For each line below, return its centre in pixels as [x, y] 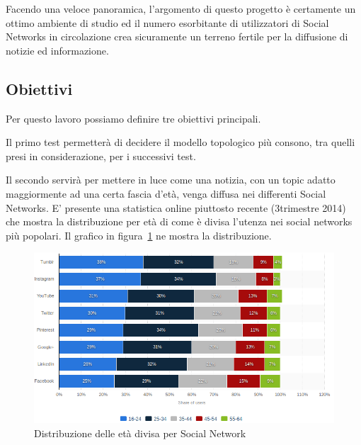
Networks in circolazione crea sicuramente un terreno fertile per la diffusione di [177, 36]
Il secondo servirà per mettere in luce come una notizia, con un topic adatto [171, 180]
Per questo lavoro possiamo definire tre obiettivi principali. [133, 118]
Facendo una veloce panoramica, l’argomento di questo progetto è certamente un [181, 9]
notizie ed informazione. [57, 50]
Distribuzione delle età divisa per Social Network [140, 433]
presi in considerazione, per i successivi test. [101, 156]
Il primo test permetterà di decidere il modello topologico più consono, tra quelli [180, 142]
